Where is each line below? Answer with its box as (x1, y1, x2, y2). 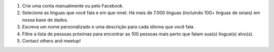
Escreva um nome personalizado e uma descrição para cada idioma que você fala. (22, 24, 195, 30)
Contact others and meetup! (22, 37, 81, 43)
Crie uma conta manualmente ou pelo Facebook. (22, 3, 124, 8)
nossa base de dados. (22, 16, 68, 22)
